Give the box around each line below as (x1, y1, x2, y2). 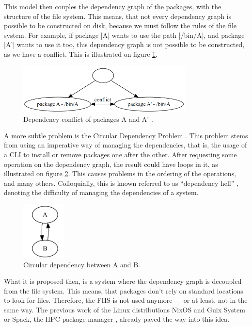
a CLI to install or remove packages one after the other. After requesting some (4, 149, 237, 159)
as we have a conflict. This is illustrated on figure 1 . (4, 49, 157, 59)
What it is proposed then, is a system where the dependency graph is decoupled (4, 276, 242, 286)
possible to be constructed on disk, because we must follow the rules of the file (4, 20, 237, 31)
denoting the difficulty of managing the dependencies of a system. (4, 187, 199, 197)
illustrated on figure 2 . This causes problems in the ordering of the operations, (4, 168, 236, 179)
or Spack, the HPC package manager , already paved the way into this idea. (4, 314, 230, 324)
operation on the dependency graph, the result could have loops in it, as (4, 159, 218, 169)
